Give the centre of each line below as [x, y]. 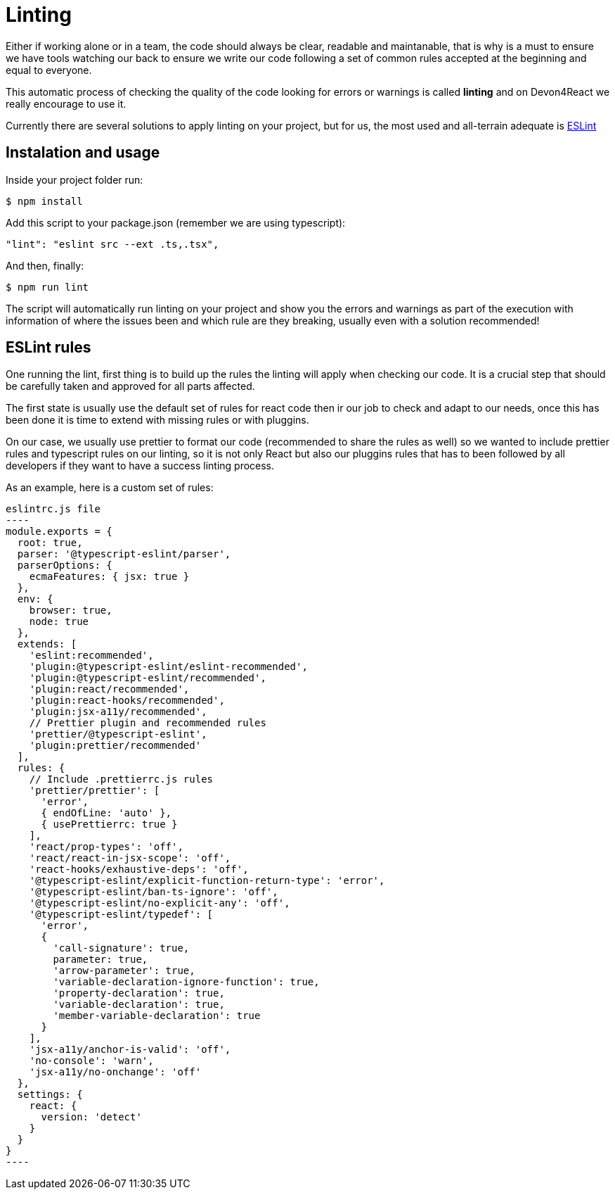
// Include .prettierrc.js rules [121, 779]
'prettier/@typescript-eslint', [118, 734]
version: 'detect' [91, 1117]
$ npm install [44, 201]
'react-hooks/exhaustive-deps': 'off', [139, 870]
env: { [35, 599]
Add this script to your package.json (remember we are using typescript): [176, 222]
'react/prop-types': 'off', [106, 847]
